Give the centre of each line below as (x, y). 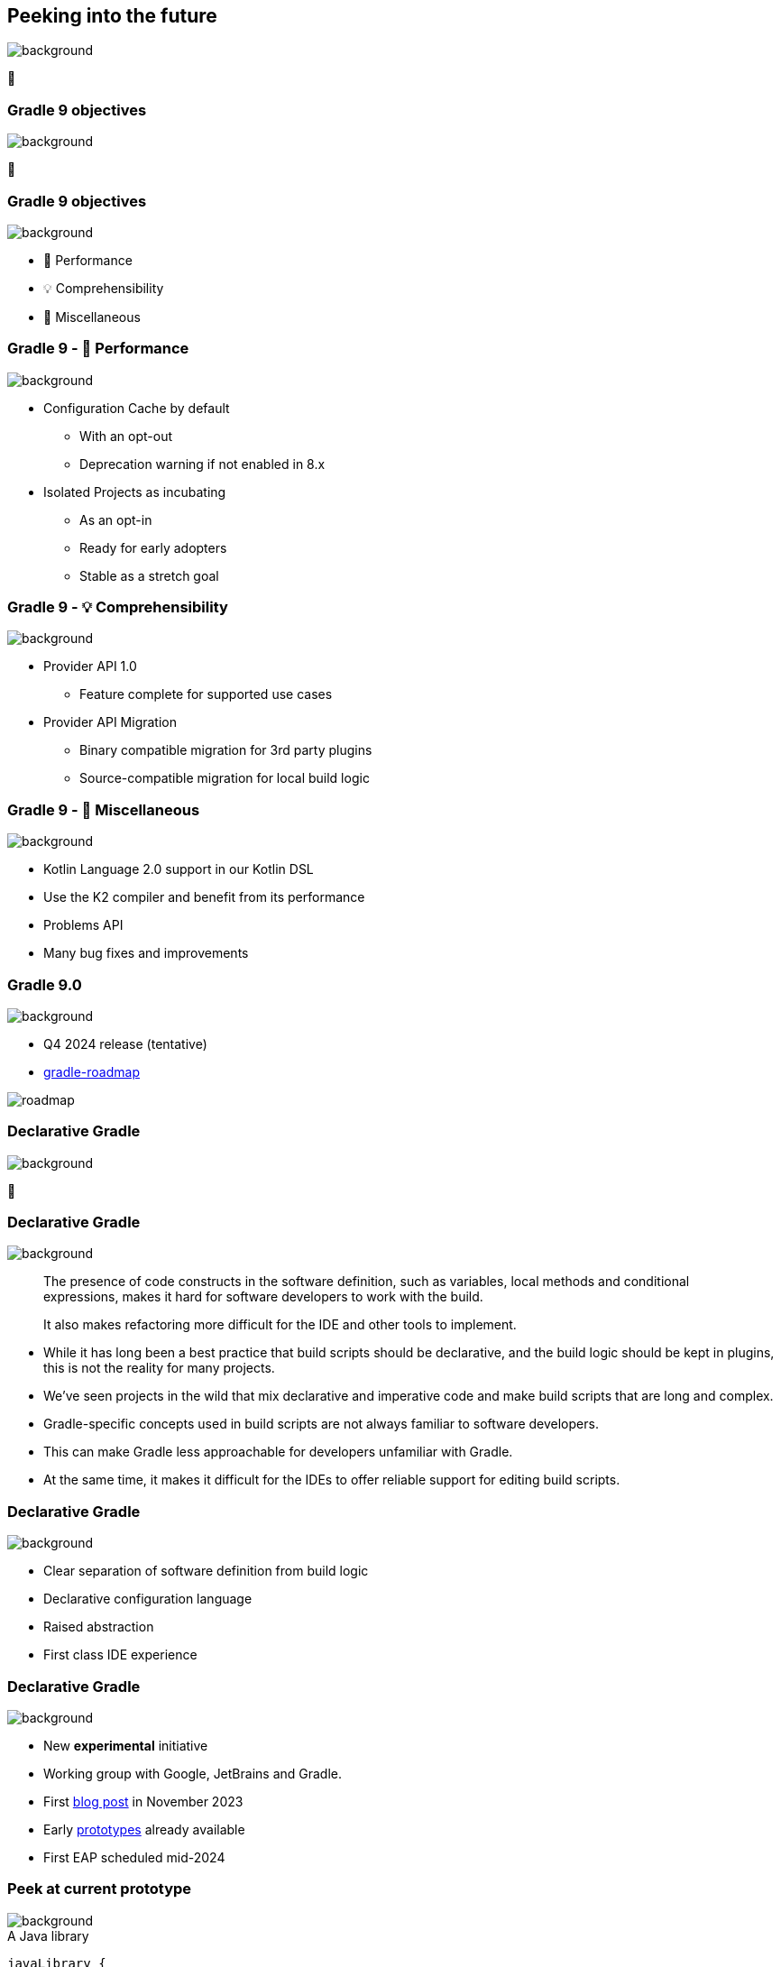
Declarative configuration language (148, 1599)
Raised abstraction (99, 1627)
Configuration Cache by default (137, 408)
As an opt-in (116, 519)
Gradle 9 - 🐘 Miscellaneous (104, 809)
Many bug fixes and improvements (146, 953)
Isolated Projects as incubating (135, 492)
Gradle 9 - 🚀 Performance (98, 349)
